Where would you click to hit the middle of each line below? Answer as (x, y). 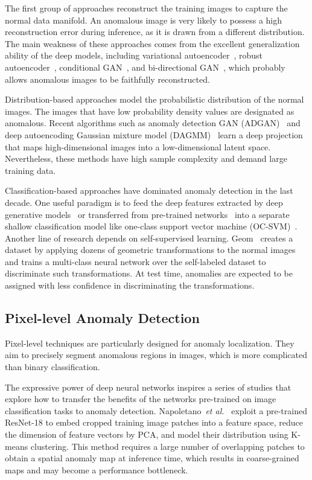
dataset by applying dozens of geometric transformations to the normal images (150, 250)
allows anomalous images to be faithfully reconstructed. (107, 79)
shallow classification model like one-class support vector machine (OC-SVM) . (151, 226)
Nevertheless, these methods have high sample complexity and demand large (146, 158)
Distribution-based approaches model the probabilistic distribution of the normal (154, 99)
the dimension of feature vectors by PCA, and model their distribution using (147, 434)
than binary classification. (53, 367)
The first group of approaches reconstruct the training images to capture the (146, 8)
